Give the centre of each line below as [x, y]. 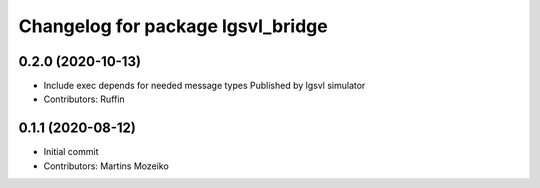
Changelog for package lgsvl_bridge [173, 26]
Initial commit [71, 152]
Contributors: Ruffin [84, 99]
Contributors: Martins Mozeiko [106, 166]
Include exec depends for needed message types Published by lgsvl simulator [204, 86]
